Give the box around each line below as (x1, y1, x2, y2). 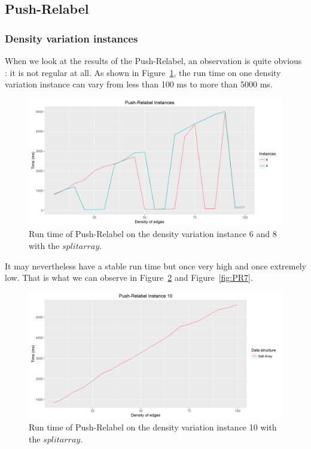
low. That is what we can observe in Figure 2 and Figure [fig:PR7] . (5, 271, 253, 284)
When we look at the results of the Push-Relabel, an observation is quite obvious (5, 54, 302, 66)
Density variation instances (5, 31, 138, 45)
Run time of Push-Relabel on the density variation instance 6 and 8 (29, 227, 277, 240)
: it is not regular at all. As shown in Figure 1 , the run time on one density (5, 66, 281, 78)
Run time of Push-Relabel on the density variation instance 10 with (29, 421, 277, 433)
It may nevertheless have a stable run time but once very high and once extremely (5, 259, 306, 272)
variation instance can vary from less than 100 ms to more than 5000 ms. (5, 78, 273, 90)
